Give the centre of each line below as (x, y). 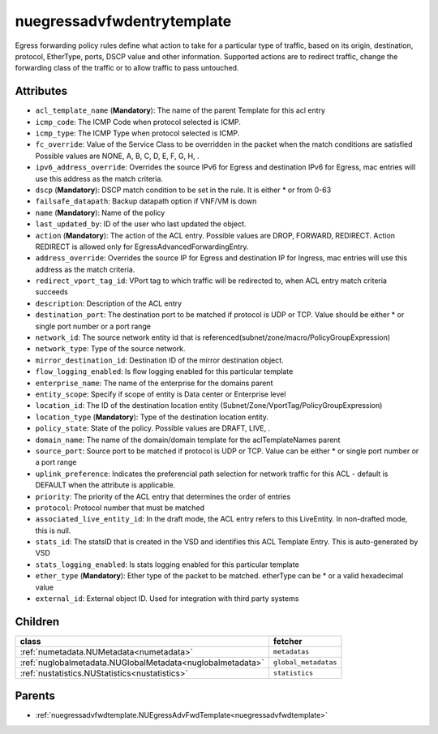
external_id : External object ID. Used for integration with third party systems (167, 599)
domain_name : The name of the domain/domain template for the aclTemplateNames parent (188, 440)
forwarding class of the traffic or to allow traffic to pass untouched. (127, 68)
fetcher (288, 641)
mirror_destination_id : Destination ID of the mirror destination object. (159, 360)
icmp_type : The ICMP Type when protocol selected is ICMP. (137, 133)
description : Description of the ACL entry (109, 303)
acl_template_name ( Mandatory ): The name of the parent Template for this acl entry (180, 110)
